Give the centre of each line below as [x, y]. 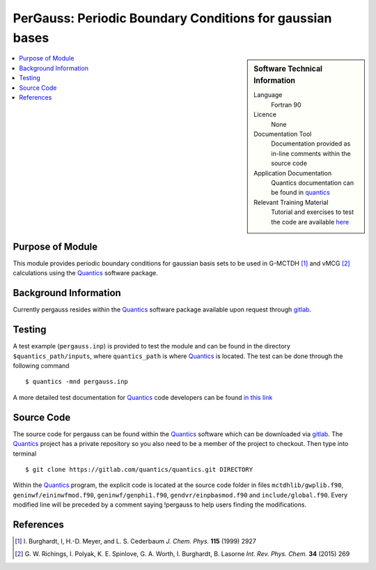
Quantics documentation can [313, 183]
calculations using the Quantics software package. [85, 273]
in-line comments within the [311, 153]
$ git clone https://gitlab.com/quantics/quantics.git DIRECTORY [139, 469]
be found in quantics [300, 192]
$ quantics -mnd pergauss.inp [77, 382]
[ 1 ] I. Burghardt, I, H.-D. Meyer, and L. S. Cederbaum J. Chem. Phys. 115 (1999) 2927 [136, 541]
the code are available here [310, 222]
